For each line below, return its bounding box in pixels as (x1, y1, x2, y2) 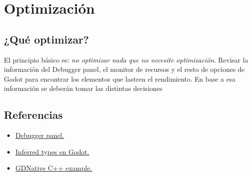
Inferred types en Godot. (15, 146, 89, 156)
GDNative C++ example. (15, 163, 92, 173)
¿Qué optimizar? (4, 31, 89, 46)
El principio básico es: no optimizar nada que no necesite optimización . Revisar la (4, 54, 248, 65)
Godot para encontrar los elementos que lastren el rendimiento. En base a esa (4, 73, 235, 84)
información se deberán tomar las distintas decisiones (4, 83, 163, 93)
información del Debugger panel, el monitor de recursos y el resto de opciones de (4, 64, 245, 74)
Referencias (4, 107, 63, 122)
